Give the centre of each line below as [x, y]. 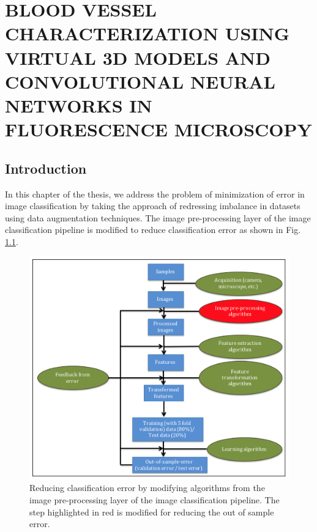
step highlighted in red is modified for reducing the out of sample [152, 512]
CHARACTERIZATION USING [147, 33]
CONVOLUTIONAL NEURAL [140, 81]
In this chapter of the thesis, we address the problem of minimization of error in [155, 194]
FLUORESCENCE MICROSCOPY [158, 129]
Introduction [46, 168]
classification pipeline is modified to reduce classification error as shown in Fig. [153, 230]
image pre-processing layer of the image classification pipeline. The [155, 500]
